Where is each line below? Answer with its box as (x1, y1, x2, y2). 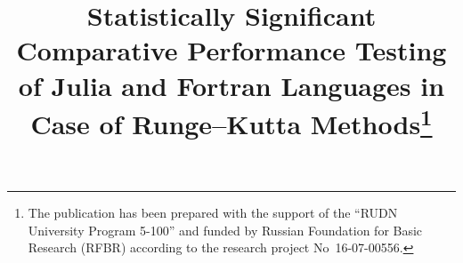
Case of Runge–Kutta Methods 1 (30, 101, 433, 142)
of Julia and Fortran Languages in (18, 67, 445, 103)
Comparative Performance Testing (16, 32, 447, 68)
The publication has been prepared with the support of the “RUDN (28, 203, 398, 222)
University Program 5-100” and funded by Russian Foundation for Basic (28, 220, 423, 239)
